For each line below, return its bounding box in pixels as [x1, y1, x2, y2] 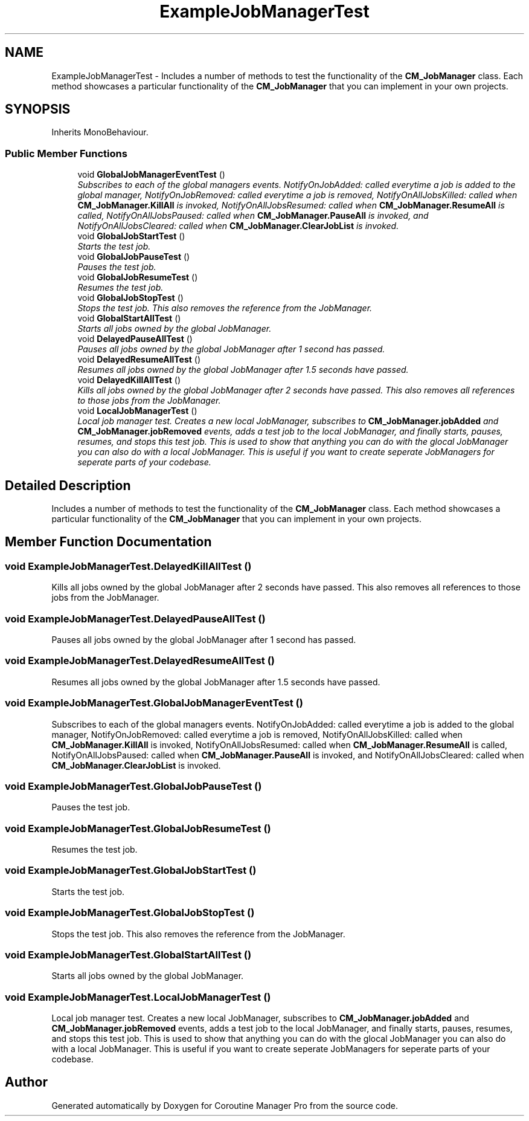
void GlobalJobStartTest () [77, 231, 185, 242]
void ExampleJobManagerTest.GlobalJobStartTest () [5, 864, 257, 877]
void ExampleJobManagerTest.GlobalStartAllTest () [5, 948, 252, 961]
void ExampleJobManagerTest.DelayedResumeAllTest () [5, 654, 275, 667]
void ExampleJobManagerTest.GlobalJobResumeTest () [5, 822, 271, 835]
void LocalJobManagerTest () [77, 405, 197, 416]
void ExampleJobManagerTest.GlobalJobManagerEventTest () [5, 697, 303, 709]
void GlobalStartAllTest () [77, 313, 181, 324]
